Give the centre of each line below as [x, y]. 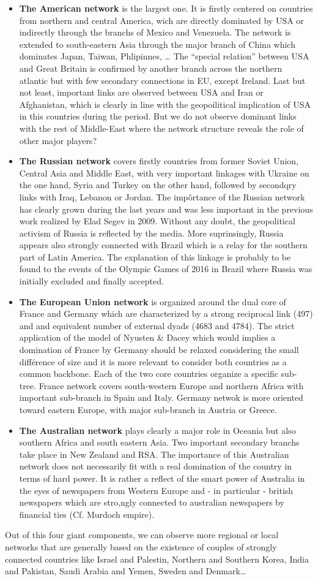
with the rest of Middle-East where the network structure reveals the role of [161, 128]
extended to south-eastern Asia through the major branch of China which [157, 44]
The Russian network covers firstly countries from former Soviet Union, [159, 161]
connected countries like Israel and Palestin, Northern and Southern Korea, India [157, 559]
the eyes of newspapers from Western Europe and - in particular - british [156, 490]
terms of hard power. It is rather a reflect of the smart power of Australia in [162, 478]
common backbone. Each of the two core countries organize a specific [149, 374]
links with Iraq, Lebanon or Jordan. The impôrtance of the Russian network [162, 196]
